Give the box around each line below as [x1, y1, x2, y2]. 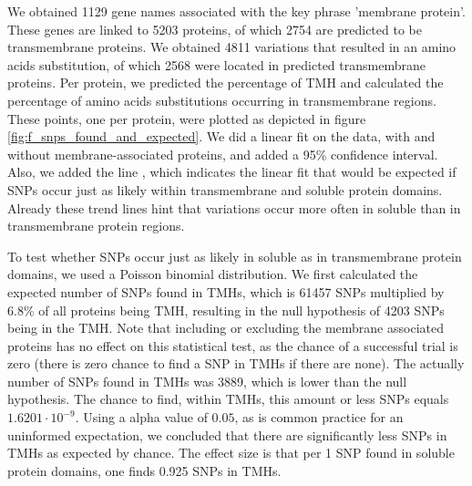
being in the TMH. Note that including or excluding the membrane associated [7, 318, 444, 337]
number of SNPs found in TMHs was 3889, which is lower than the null [7, 371, 407, 390]
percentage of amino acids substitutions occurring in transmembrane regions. [7, 90, 436, 109]
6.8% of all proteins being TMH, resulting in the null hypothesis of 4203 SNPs [7, 300, 445, 319]
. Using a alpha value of [75, 408, 208, 427]
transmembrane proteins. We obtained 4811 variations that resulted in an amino [7, 37, 457, 57]
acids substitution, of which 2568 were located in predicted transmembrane [7, 55, 426, 74]
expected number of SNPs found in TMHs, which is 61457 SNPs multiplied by [7, 282, 445, 301]
